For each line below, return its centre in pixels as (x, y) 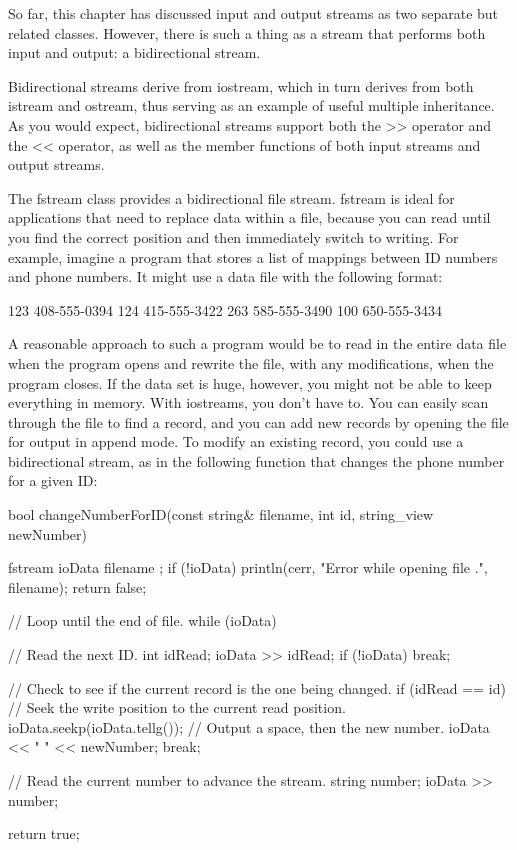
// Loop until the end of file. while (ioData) (142, 620)
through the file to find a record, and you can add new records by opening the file (258, 421)
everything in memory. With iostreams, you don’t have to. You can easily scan (248, 402)
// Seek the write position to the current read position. (177, 707)
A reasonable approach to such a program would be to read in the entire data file (257, 343)
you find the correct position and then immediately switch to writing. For (233, 236)
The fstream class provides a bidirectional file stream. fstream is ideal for (231, 197)
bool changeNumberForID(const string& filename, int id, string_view (221, 514)
